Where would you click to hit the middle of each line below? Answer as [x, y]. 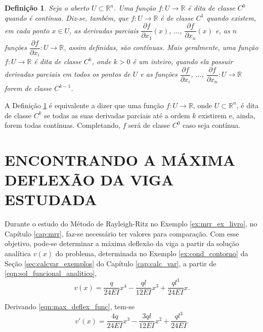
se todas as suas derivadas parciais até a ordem [117, 115]
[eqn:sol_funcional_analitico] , [51, 273]
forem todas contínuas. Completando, [62, 125]
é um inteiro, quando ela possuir [183, 61]
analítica [18, 253]
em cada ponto [27, 30]
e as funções [159, 74]
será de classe [149, 125]
